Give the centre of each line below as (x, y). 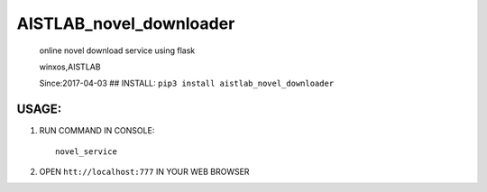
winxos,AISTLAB (70, 67)
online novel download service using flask (117, 50)
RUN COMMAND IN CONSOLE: (97, 131)
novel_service (86, 151)
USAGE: (39, 110)
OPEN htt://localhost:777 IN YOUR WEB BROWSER (144, 172)
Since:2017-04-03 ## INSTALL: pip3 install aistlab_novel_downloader (187, 83)
